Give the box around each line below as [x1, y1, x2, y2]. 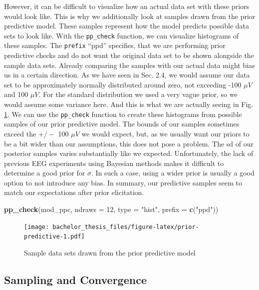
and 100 [4, 89, 28, 99]
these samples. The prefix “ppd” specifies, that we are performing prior [4, 40, 226, 50]
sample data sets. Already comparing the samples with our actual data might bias [4, 59, 255, 70]
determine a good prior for [4, 167, 85, 178]
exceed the [4, 128, 36, 138]
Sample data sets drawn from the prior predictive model [24, 247, 196, 257]
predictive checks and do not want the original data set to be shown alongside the [4, 50, 254, 60]
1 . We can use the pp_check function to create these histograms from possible [4, 108, 242, 119]
